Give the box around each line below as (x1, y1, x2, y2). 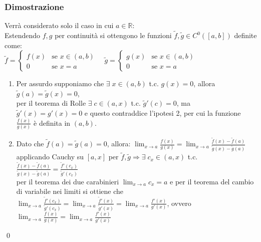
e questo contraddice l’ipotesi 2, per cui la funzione (84, 108, 241, 118)
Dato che (16, 138, 44, 149)
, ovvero (167, 197, 191, 208)
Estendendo (5, 30, 41, 41)
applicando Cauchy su (16, 151, 84, 162)
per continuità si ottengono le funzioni (55, 30, 172, 41)
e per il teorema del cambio (170, 176, 254, 186)
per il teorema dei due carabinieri (16, 176, 119, 186)
